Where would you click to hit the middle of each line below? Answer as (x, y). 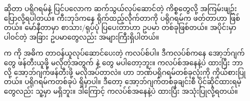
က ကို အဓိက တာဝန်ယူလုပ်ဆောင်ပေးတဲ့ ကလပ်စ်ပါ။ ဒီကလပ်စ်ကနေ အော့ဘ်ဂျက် (124, 53)
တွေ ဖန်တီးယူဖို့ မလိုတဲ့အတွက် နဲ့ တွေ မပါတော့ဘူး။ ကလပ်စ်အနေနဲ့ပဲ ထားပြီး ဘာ (124, 62)
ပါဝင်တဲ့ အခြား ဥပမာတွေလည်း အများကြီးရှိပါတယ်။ (82, 36)
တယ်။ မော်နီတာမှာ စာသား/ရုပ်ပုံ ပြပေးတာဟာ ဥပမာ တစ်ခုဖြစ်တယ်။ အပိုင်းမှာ (120, 27)
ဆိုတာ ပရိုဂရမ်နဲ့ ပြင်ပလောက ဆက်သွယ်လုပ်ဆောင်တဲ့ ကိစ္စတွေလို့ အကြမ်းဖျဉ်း (120, 8)
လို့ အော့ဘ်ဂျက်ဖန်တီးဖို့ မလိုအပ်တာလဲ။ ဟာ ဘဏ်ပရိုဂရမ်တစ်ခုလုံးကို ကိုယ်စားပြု (125, 72)
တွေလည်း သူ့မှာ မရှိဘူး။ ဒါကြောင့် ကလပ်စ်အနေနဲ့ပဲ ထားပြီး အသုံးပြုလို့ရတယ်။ (121, 91)
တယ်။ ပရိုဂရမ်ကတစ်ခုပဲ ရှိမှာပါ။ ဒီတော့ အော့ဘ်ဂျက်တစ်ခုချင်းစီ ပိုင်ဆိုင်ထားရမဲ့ (123, 81)
